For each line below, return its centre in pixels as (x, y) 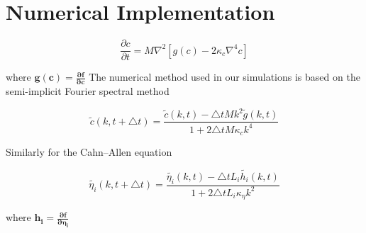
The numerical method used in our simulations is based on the (224, 77)
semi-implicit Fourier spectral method (88, 91)
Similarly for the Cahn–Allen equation (89, 151)
